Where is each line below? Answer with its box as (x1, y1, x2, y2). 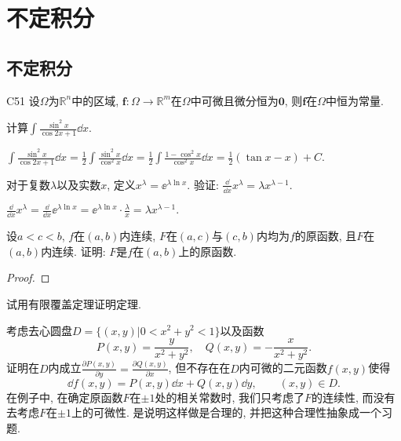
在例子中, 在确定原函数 (6, 388, 123, 405)
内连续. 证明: (41, 242, 106, 259)
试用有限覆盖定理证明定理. (6, 295, 141, 312)
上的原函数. (178, 242, 237, 259)
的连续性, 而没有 (312, 388, 396, 405)
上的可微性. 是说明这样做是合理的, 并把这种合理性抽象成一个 (71, 404, 382, 421)
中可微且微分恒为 (190, 92, 279, 108)
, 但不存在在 (168, 359, 231, 376)
